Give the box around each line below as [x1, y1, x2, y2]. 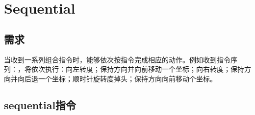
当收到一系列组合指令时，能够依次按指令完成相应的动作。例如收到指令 [4, 54, 230, 64]
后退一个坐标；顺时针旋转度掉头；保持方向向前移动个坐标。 [24, 73, 217, 83]
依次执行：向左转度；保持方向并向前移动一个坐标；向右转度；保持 [31, 64, 244, 74]
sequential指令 [4, 97, 76, 112]
